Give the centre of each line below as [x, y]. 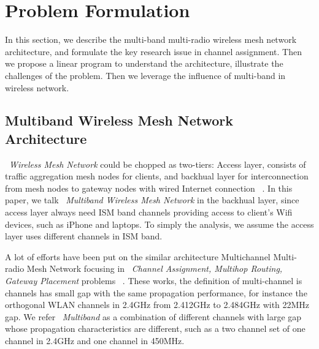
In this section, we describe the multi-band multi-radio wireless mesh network [151, 39]
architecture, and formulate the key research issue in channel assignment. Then [153, 51]
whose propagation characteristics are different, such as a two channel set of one [155, 328]
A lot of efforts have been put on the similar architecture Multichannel [138, 256]
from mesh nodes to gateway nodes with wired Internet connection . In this [149, 188]
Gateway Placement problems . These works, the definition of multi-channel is [154, 281]
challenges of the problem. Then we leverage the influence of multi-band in [145, 75]
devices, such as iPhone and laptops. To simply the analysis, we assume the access [159, 224]
